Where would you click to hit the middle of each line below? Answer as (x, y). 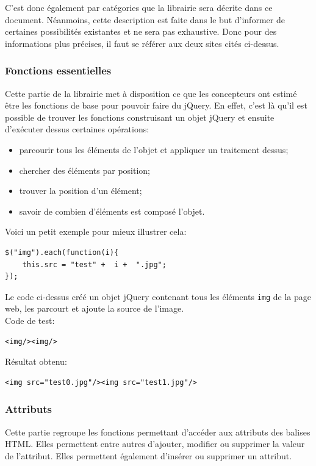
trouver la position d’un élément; (81, 191)
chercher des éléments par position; (85, 170)
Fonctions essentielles (58, 70)
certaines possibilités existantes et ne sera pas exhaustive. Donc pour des (141, 31)
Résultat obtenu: (36, 361)
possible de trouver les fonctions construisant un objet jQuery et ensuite (140, 117)
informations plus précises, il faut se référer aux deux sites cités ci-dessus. (142, 43)
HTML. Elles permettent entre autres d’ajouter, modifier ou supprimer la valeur (155, 444)
